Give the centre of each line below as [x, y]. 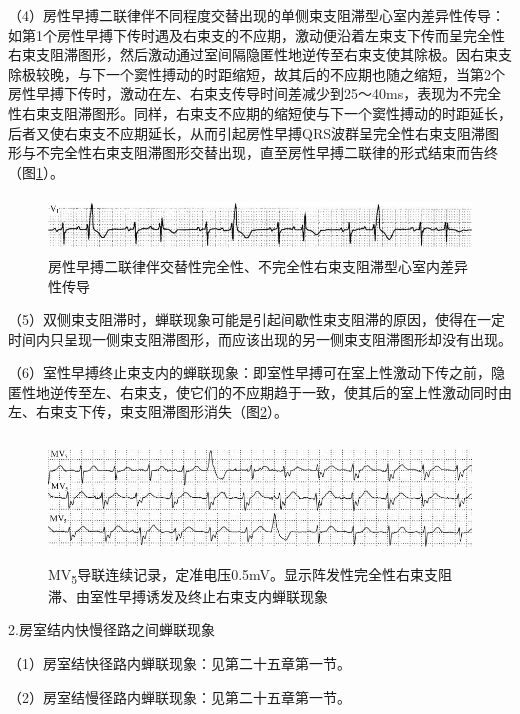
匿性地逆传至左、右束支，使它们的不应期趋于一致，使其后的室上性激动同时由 [260, 391]
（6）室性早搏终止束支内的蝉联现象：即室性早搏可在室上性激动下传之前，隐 [256, 372]
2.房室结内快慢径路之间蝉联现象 [111, 629]
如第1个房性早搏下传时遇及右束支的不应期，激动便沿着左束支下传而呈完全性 [256, 34]
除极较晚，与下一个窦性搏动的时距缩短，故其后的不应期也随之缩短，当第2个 [256, 73]
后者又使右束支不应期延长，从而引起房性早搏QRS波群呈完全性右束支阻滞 [246, 132]
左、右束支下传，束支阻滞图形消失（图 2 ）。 [148, 411]
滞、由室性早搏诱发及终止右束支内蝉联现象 [188, 595]
